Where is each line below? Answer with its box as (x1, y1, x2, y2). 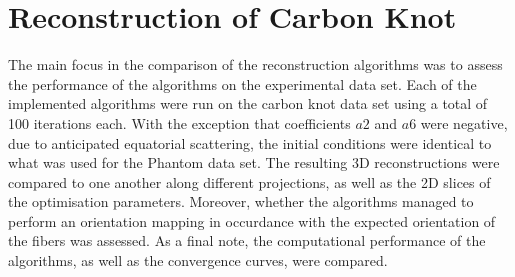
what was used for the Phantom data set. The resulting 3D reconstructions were (8, 152, 500, 173)
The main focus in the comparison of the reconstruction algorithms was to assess (8, 54, 503, 75)
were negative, (420, 112, 508, 133)
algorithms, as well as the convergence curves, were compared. (8, 250, 388, 271)
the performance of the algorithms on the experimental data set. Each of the (8, 73, 477, 94)
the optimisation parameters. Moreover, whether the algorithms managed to (8, 191, 474, 212)
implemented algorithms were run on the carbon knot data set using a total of (8, 93, 488, 114)
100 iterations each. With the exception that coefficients (8, 112, 351, 133)
